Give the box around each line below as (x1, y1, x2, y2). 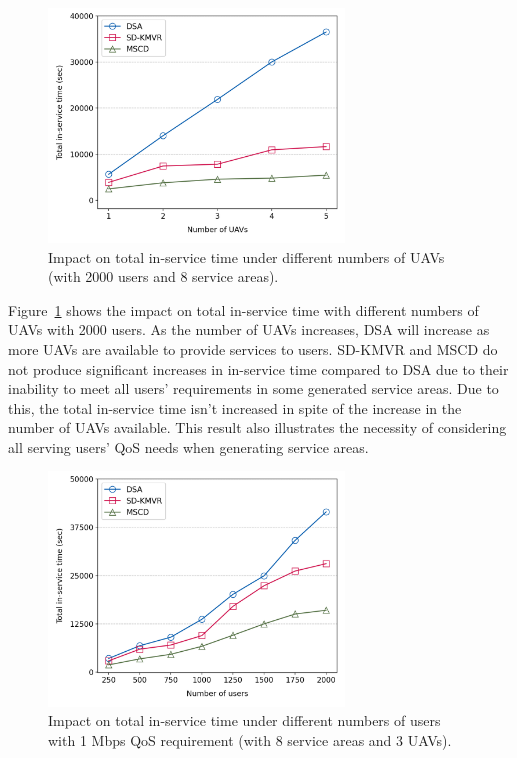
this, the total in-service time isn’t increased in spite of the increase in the (8, 397, 462, 418)
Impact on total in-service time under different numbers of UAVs (48, 246, 445, 267)
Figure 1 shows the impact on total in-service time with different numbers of (8, 299, 479, 320)
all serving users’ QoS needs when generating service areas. (8, 436, 369, 457)
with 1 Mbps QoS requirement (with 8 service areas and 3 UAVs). (48, 730, 452, 750)
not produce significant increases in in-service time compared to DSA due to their (8, 358, 509, 379)
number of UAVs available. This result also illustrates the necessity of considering (8, 417, 507, 438)
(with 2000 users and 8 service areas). (48, 266, 279, 287)
